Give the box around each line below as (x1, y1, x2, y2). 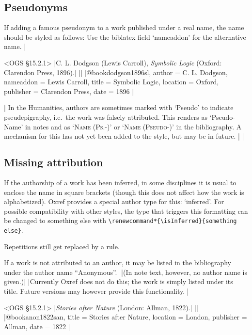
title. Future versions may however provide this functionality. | (4, 286, 189, 296)
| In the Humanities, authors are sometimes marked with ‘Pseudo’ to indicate (4, 102, 234, 112)
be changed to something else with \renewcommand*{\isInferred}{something (4, 215, 237, 225)
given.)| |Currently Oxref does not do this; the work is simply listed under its (4, 276, 233, 287)
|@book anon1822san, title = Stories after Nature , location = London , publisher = (4, 312, 247, 322)
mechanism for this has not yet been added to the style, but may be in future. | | (4, 131, 244, 141)
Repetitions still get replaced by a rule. (4, 241, 120, 251)
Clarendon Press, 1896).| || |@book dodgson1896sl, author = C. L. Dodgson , (4, 67, 228, 77)
